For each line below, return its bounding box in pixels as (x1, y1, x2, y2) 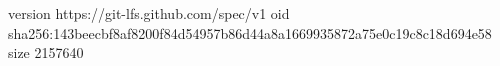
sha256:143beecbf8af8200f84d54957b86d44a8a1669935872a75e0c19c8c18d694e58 (8, 22, 492, 43)
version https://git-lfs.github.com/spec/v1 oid (8, 3, 290, 23)
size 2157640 (8, 42, 84, 63)
